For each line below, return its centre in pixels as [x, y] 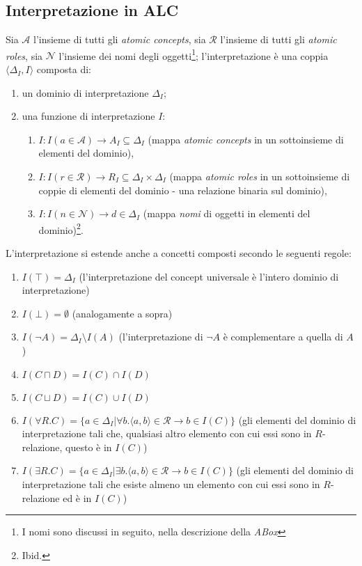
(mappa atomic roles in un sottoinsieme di [260, 176]
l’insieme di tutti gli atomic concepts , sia [120, 39]
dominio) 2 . [61, 228]
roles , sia [24, 55]
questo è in [89, 447]
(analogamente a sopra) [122, 313]
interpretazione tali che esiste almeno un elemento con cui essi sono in [171, 484]
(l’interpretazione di [161, 337]
